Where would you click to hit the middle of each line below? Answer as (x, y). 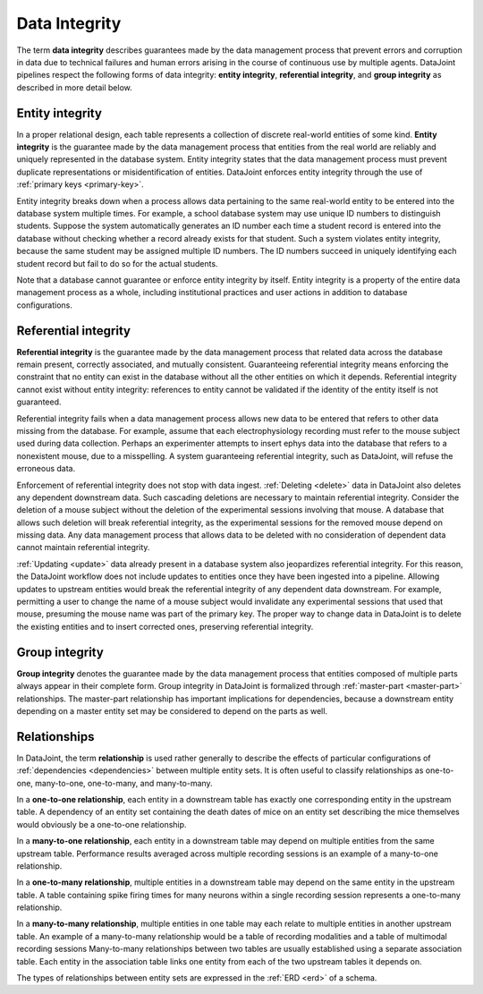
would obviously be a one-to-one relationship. (102, 824)
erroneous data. (46, 469)
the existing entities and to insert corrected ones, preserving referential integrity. (165, 626)
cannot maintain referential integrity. (83, 548)
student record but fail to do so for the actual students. (117, 263)
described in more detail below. (75, 87)
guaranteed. (39, 402)
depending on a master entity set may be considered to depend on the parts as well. (172, 710)
